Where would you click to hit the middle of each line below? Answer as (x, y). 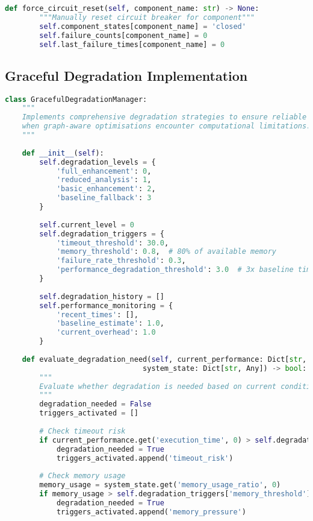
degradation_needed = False (95, 404)
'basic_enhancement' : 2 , (106, 189)
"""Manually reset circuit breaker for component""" (147, 17)
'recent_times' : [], (97, 314)
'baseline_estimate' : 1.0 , (110, 324)
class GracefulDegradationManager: (76, 99)
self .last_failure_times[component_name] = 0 (132, 44)
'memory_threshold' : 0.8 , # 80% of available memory (166, 252)
